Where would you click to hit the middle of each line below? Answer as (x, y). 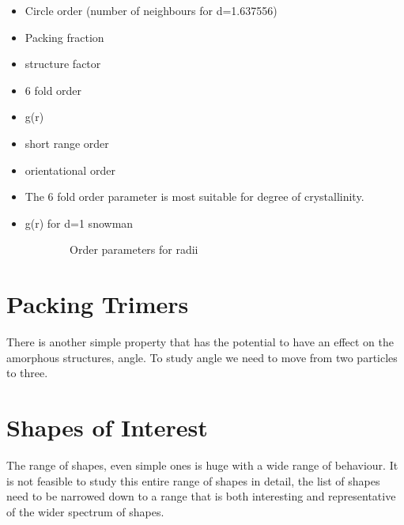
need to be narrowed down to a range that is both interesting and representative (201, 496)
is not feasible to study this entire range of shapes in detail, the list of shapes (193, 480)
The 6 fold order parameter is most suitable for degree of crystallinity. (194, 196)
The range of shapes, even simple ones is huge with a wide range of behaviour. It (202, 465)
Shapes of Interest (107, 427)
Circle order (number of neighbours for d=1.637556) (151, 10)
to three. (27, 373)
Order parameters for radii (134, 249)
